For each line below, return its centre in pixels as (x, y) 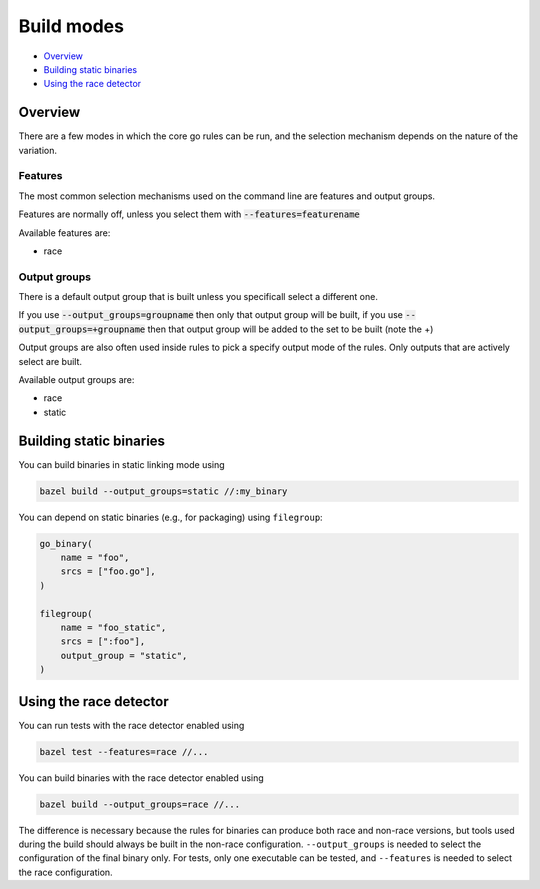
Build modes (71, 26)
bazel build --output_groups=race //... (139, 804)
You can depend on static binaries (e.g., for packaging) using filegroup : (171, 517)
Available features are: (64, 232)
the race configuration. (66, 872)
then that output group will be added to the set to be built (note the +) (290, 329)
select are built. (50, 361)
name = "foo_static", (113, 628)
